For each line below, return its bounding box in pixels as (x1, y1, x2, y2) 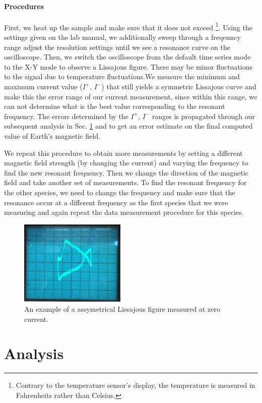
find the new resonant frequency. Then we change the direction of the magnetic (4, 167, 248, 178)
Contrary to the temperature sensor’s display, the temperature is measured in (16, 380, 255, 390)
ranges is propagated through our (152, 110, 255, 121)
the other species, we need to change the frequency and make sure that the (4, 187, 235, 197)
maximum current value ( (4, 81, 83, 92)
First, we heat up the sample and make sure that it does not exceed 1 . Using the (4, 20, 252, 32)
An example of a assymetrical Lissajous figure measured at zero (24, 304, 220, 314)
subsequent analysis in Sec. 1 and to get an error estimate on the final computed (4, 121, 253, 131)
